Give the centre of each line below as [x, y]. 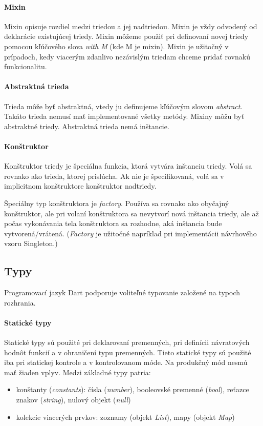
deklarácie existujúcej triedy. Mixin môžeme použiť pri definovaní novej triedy [126, 36]
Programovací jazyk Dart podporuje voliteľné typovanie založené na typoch [122, 292]
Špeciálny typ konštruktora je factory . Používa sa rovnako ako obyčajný [117, 203]
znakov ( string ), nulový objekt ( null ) [73, 400]
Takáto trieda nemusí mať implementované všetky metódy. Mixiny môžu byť [124, 116]
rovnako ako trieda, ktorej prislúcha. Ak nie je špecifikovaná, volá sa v [114, 176]
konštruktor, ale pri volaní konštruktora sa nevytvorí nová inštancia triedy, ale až [131, 213]
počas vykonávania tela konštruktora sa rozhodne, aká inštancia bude [113, 223]
